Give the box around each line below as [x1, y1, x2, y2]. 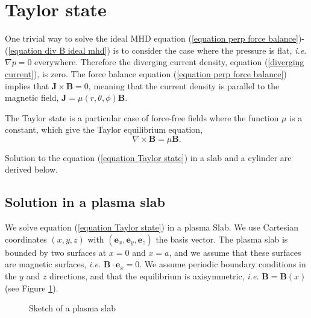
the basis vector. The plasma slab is [155, 232, 288, 245]
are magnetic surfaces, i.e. [5, 258, 101, 270]
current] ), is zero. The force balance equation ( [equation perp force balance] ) [5, 67, 287, 80]
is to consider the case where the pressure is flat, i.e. [113, 43, 307, 56]
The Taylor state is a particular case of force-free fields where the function [5, 111, 279, 124]
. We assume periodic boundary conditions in [139, 258, 306, 270]
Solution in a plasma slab [5, 192, 165, 211]
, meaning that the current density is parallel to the [88, 79, 280, 92]
